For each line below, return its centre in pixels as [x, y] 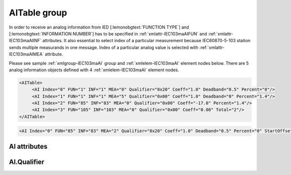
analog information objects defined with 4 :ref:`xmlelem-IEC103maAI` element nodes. [94, 70]
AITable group [38, 13]
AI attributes [28, 146]
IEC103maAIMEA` [26, 54]
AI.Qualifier [27, 162]
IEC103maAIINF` [25, 41]
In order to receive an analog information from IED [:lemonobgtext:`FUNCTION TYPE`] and [99, 27]
